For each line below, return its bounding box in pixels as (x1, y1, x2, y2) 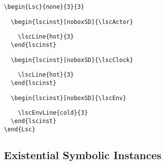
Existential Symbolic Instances (4, 147, 162, 162)
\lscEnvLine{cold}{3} (18, 109, 88, 117)
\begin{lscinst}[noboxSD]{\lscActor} (11, 18, 133, 25)
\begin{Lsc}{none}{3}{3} (4, 3, 84, 10)
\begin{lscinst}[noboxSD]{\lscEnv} (11, 94, 126, 102)
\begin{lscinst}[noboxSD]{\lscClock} (11, 56, 133, 63)
